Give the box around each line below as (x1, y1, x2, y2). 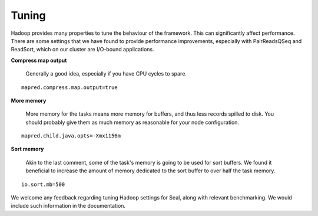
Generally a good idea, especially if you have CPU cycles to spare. (25, 70, 187, 77)
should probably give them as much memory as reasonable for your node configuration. (25, 119, 240, 126)
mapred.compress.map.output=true (21, 84, 118, 91)
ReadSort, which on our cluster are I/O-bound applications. (11, 46, 154, 53)
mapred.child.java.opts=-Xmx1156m (21, 133, 121, 139)
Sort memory (11, 145, 44, 153)
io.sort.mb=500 (21, 181, 65, 188)
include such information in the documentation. (11, 202, 126, 210)
